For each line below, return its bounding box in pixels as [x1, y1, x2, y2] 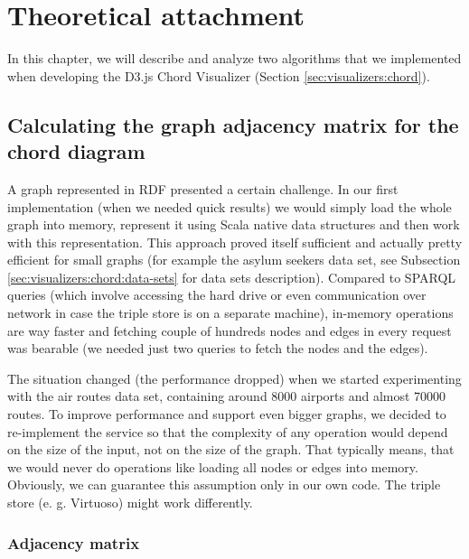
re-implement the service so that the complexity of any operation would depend [7, 422, 448, 441]
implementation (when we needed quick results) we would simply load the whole [7, 197, 452, 216]
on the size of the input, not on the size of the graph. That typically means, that [7, 440, 455, 459]
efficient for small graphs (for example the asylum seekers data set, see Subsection [7, 250, 461, 269]
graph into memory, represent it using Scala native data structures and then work [7, 215, 460, 234]
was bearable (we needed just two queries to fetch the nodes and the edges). [7, 339, 428, 358]
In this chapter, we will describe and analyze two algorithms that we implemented [7, 49, 462, 68]
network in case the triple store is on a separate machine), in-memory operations [7, 303, 454, 322]
